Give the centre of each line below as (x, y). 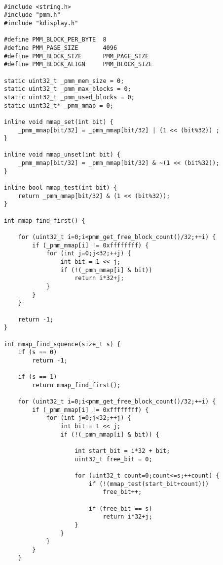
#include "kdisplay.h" (41, 23)
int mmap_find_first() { (45, 221)
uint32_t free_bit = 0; (113, 459)
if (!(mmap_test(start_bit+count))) (149, 484)
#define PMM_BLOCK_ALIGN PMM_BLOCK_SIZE (78, 64)
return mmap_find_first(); (76, 385)
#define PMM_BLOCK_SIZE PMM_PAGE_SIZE (76, 56)
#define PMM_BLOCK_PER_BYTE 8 (55, 40)
